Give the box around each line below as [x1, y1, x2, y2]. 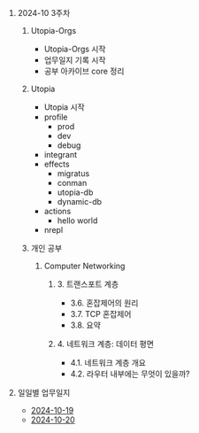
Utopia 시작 [43, 102, 86, 112]
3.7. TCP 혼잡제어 [70, 309, 132, 319]
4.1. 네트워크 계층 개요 [70, 358, 146, 367]
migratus [57, 168, 90, 179]
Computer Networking [43, 260, 126, 271]
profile [43, 112, 68, 122]
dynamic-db [57, 197, 103, 206]
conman [57, 178, 88, 188]
